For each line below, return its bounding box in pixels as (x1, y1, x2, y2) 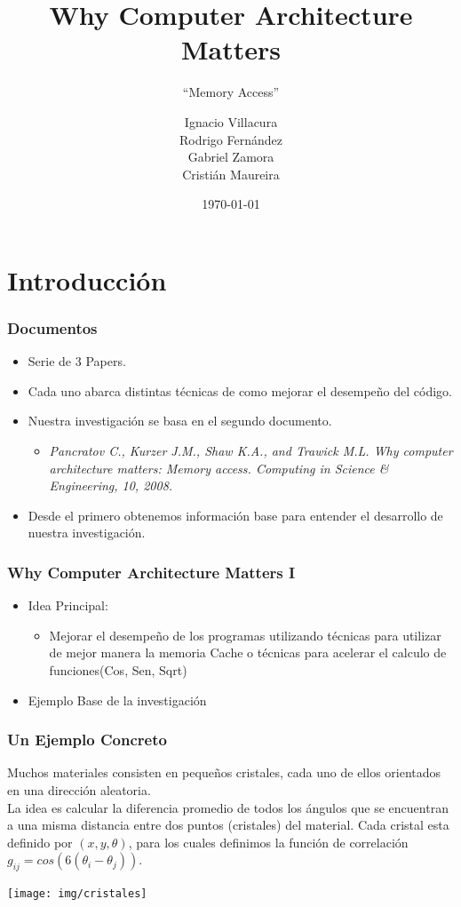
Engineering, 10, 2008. (49, 476, 173, 495)
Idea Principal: (28, 596, 108, 615)
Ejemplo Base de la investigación (28, 690, 207, 709)
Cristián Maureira (182, 164, 280, 183)
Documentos (7, 316, 98, 338)
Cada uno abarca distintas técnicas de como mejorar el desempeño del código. (28, 381, 452, 400)
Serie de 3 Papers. (28, 352, 126, 370)
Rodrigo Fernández (179, 130, 282, 148)
